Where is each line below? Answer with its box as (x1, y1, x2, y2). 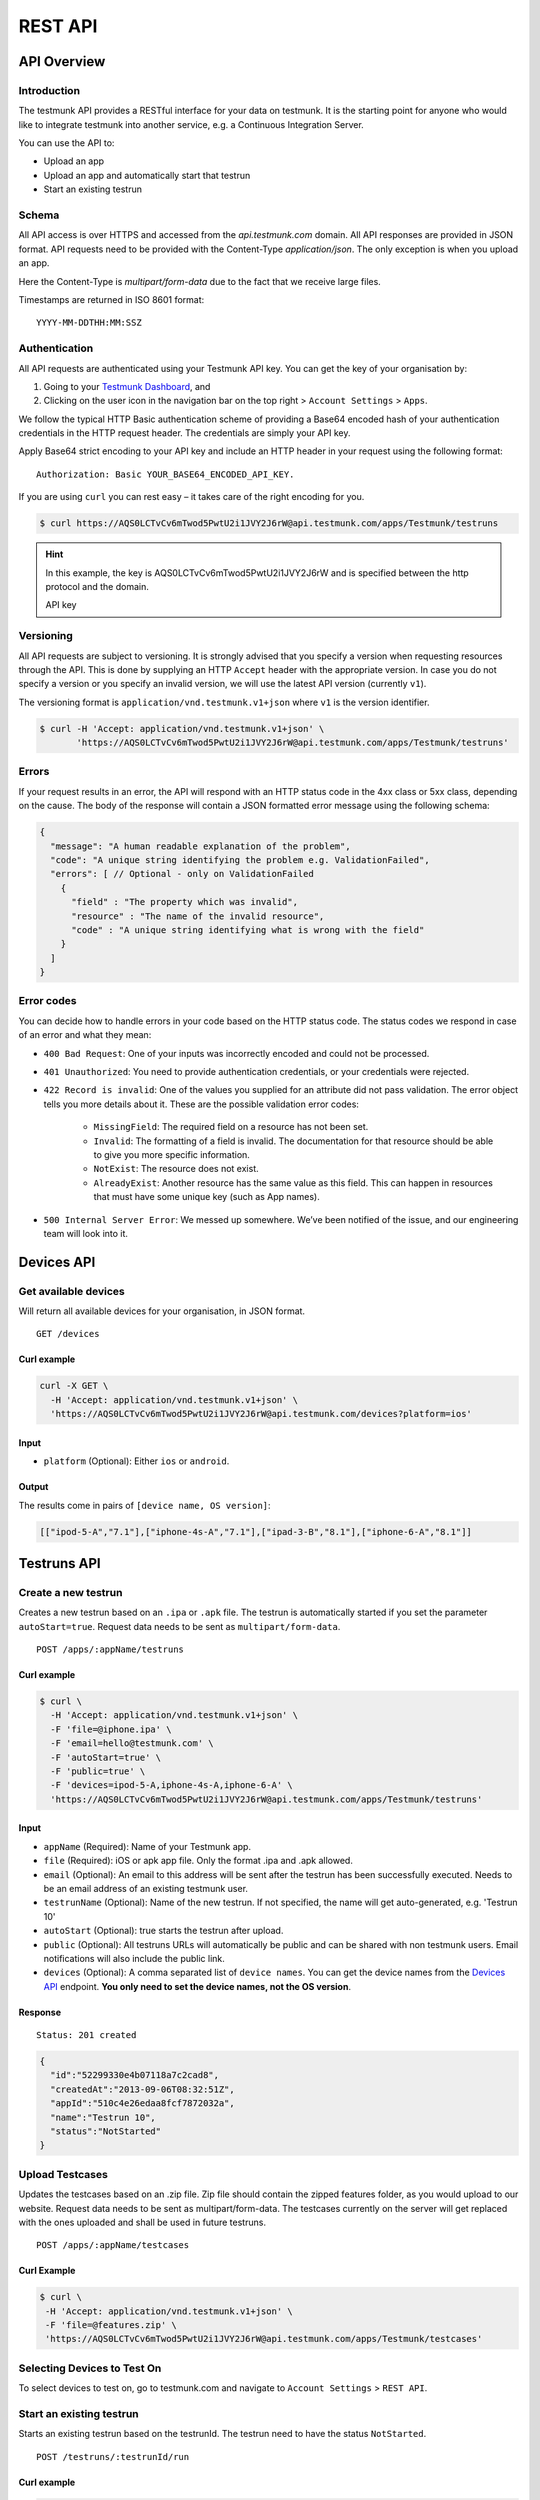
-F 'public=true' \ (50, 1766, 146, 1777)
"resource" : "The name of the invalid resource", (71, 910, 325, 922)
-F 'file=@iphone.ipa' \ (50, 1723, 172, 1735)
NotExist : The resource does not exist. (93, 1163, 259, 1175)
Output (18, 1481, 49, 1493)
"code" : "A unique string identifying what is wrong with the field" (71, 924, 425, 935)
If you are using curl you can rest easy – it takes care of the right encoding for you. (18, 491, 365, 503)
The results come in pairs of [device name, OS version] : (18, 1499, 271, 1511)
